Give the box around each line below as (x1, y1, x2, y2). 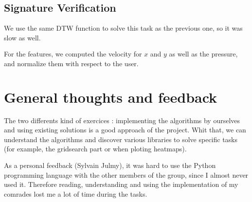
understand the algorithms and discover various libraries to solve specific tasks (4, 134, 238, 144)
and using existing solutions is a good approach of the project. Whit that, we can (4, 125, 246, 135)
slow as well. (4, 32, 41, 42)
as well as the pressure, (169, 49, 238, 59)
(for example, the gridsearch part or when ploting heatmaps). (4, 144, 187, 154)
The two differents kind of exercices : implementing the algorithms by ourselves (4, 115, 240, 125)
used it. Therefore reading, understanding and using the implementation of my (4, 179, 238, 189)
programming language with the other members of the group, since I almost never (4, 169, 249, 180)
